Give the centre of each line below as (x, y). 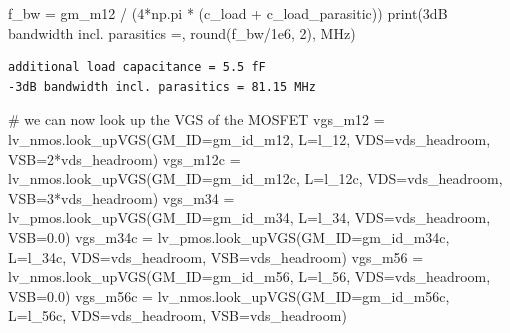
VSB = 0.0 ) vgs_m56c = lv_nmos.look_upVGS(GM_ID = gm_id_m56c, (229, 295)
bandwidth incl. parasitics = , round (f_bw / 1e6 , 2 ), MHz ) (182, 32)
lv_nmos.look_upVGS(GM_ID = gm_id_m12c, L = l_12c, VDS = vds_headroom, (255, 178)
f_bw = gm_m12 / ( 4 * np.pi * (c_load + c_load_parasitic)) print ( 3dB (228, 13)
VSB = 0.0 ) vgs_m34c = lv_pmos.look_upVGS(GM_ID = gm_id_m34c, (229, 236)
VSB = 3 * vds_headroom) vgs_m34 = (121, 197)
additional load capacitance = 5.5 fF (137, 67)
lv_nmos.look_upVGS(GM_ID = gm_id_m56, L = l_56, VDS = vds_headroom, (249, 276)
